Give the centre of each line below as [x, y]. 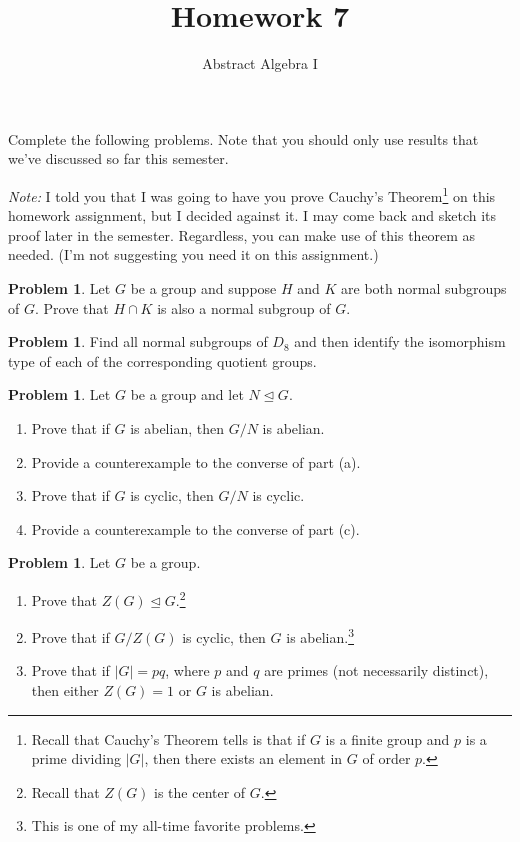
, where [187, 670]
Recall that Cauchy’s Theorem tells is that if [168, 738]
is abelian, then [177, 427]
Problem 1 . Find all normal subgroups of [138, 341]
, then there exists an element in [243, 758]
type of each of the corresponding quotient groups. [162, 360]
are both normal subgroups [424, 287]
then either [65, 689]
